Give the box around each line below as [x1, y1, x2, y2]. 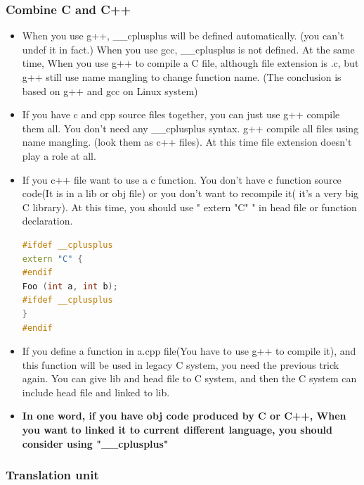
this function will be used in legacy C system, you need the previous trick [22, 357, 339, 372]
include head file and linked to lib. [22, 384, 170, 399]
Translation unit [6, 466, 99, 484]
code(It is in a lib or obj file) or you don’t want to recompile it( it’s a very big [22, 186, 359, 201]
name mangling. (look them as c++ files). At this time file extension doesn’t [22, 134, 352, 149]
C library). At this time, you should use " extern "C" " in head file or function [22, 199, 357, 214]
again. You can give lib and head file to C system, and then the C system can [22, 371, 357, 386]
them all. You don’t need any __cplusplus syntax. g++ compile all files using [22, 120, 359, 135]
